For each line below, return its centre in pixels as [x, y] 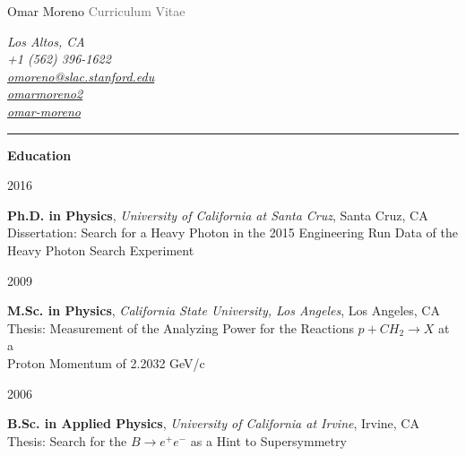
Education [39, 155]
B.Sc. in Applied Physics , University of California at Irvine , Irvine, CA [213, 423]
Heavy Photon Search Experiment [101, 250]
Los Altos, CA [46, 41]
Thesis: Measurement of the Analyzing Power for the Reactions [181, 327]
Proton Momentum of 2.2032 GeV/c [106, 362]
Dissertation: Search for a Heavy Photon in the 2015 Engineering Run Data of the [233, 232]
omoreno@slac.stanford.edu [81, 76]
